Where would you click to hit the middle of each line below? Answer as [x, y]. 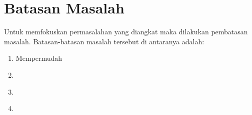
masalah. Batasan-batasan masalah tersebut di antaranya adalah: [104, 41]
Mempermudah [39, 58]
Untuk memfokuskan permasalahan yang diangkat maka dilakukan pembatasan [126, 32]
